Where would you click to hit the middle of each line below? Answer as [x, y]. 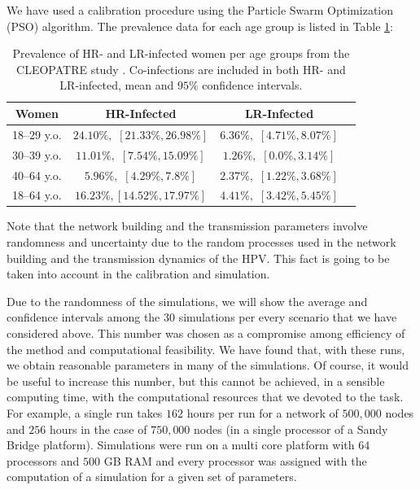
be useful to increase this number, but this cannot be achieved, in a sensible [196, 381]
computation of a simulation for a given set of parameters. [152, 477]
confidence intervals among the [83, 317]
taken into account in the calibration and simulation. [138, 274]
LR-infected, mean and [117, 85]
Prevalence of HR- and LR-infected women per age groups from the [181, 53]
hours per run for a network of [262, 412]
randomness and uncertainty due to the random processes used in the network [201, 242]
